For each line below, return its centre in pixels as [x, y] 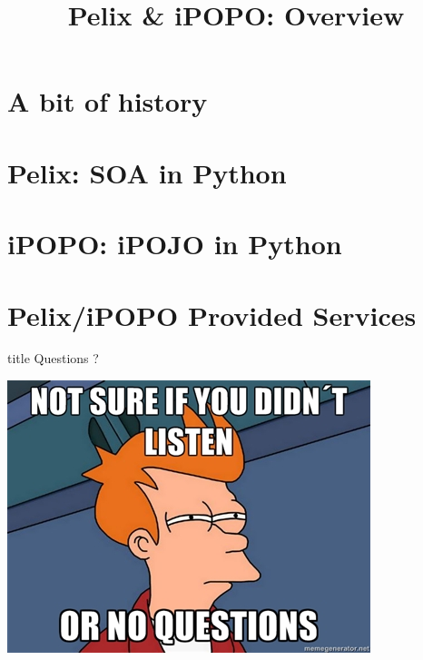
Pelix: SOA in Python [147, 172]
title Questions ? [53, 358]
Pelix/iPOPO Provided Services [212, 315]
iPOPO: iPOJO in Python [175, 244]
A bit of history [108, 101]
